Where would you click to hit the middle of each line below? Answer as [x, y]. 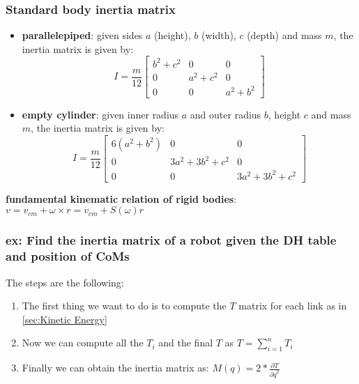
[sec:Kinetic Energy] [64, 319]
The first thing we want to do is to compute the [124, 306]
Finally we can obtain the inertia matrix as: [115, 368]
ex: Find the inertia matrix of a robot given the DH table [171, 240]
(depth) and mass [284, 35]
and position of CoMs [68, 256]
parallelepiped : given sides [82, 35]
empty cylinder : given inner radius [100, 114]
